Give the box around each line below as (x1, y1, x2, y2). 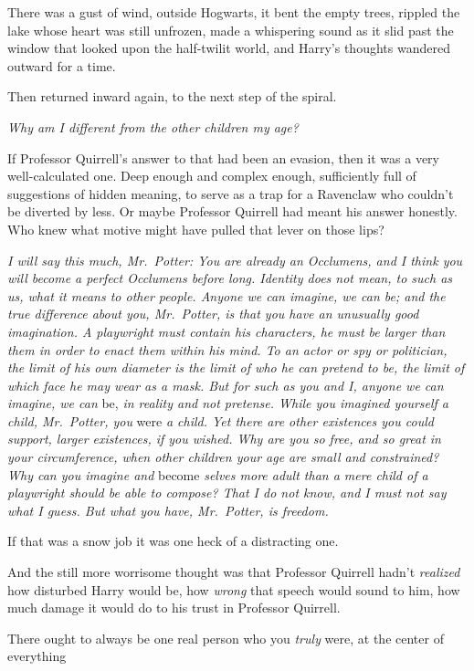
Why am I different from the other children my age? (7, 117, 299, 136)
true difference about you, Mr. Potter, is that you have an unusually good (7, 304, 419, 323)
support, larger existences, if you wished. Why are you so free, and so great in (7, 429, 441, 448)
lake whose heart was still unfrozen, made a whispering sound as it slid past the (7, 20, 454, 39)
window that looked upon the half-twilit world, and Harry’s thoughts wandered (7, 38, 450, 58)
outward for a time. (7, 56, 116, 75)
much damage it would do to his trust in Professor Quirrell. (7, 598, 341, 617)
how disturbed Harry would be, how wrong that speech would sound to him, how (7, 580, 460, 599)
